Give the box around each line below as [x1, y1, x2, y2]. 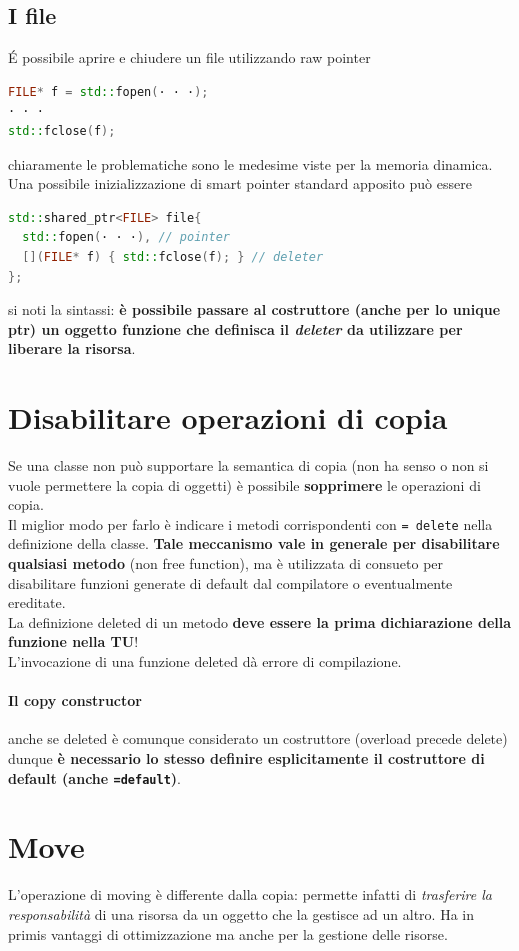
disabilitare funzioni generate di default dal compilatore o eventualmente [8, 572, 453, 593]
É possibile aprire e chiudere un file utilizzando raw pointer [8, 47, 371, 68]
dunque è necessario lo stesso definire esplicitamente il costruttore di [8, 748, 485, 769]
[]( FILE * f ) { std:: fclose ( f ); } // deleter [22, 249, 324, 264]
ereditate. [8, 592, 66, 613]
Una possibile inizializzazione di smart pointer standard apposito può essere [8, 173, 472, 194]
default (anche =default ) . [8, 767, 181, 788]
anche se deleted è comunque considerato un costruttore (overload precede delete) [8, 728, 508, 749]
